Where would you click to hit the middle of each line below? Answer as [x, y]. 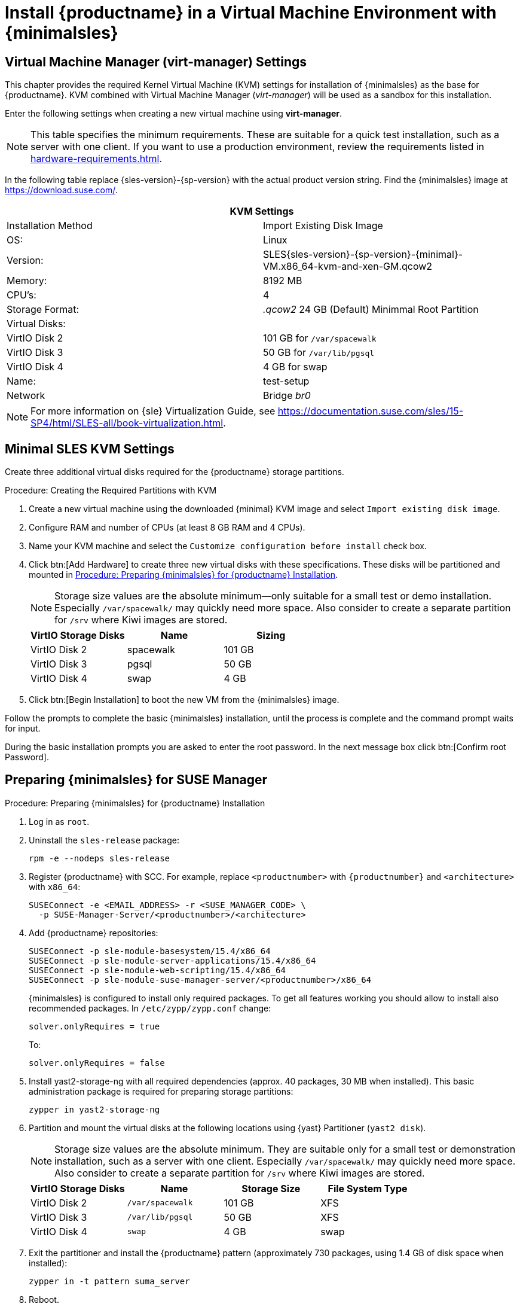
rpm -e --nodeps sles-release [100, 858]
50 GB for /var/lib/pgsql [319, 353]
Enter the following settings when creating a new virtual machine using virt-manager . [174, 114]
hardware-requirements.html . [97, 159]
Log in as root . [59, 821]
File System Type [368, 1188]
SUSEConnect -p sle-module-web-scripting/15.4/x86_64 [157, 970]
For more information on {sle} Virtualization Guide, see [153, 411]
